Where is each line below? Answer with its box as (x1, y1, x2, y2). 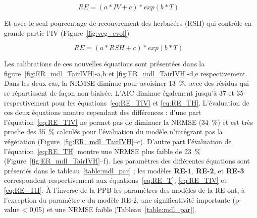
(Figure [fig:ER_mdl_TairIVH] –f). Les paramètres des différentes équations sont (4, 156, 250, 166)
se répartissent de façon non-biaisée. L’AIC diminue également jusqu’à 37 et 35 (4, 87, 244, 98)
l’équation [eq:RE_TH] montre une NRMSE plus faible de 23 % (4, 146, 201, 156)
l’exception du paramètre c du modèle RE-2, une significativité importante (4, 194, 230, 205)
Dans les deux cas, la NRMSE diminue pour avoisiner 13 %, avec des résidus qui (4, 78, 249, 88)
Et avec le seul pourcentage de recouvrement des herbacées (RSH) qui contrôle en (4, 18, 252, 28)
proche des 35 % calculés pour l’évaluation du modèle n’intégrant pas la (4, 126, 223, 137)
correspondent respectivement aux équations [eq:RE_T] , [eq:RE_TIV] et (4, 175, 227, 185)
